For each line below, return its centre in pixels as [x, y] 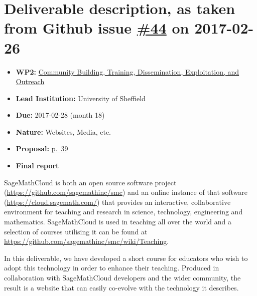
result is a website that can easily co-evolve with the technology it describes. [121, 287]
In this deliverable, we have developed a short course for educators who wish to [126, 258]
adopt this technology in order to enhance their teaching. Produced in [112, 268]
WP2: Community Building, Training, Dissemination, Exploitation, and [127, 71]
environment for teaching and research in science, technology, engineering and [123, 212]
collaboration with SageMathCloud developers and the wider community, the [122, 277]
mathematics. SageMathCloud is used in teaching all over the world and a [118, 222]
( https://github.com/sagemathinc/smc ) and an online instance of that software [126, 192]
